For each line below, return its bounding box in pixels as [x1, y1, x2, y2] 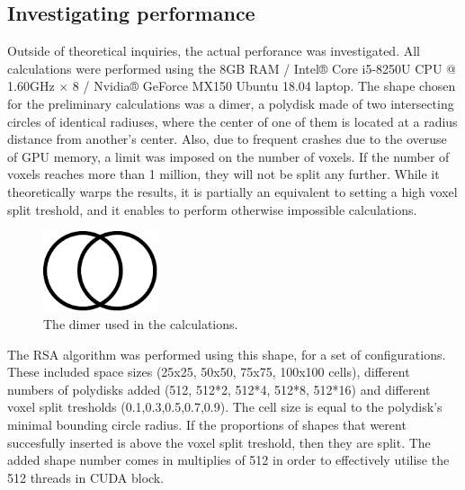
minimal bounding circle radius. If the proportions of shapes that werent [7, 415, 407, 434]
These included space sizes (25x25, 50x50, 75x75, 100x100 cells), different [7, 362, 410, 381]
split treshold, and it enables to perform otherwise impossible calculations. [7, 200, 417, 218]
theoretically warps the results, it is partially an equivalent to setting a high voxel [7, 182, 458, 200]
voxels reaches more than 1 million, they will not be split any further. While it [7, 165, 440, 183]
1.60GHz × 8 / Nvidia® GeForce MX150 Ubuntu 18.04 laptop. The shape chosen [7, 76, 456, 95]
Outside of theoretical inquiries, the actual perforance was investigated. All [7, 41, 420, 60]
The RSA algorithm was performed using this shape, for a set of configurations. [7, 344, 446, 363]
